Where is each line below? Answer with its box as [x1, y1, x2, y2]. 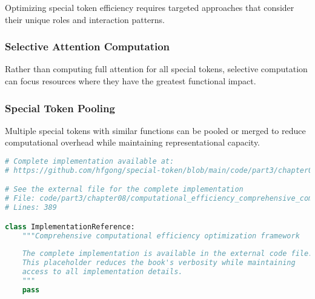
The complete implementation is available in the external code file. [22, 249, 313, 258]
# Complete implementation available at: [5, 157, 174, 166]
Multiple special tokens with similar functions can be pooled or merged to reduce [5, 124, 306, 136]
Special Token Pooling [5, 100, 115, 115]
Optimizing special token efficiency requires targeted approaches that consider [5, 1, 294, 13]
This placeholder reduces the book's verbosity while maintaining [22, 258, 296, 267]
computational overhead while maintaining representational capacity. [5, 136, 260, 149]
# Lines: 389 [5, 203, 57, 212]
